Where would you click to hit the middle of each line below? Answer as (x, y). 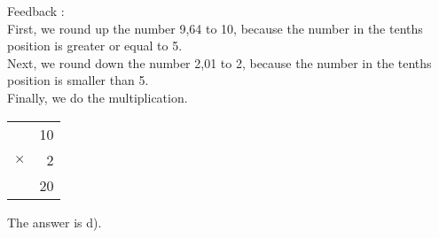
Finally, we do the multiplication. (98, 97)
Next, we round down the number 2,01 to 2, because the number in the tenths (219, 62)
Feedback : (36, 11)
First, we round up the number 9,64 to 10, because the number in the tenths (215, 28)
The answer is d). (55, 222)
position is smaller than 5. (78, 80)
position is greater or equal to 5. (95, 46)
